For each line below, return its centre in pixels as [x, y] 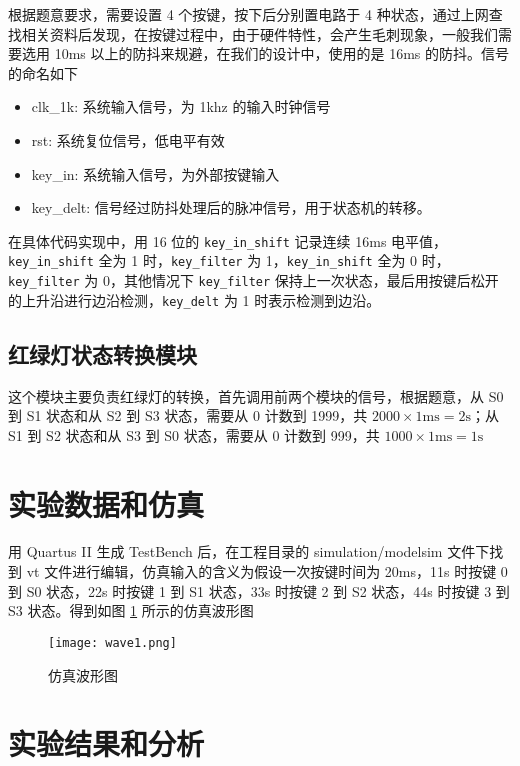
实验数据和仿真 [106, 503]
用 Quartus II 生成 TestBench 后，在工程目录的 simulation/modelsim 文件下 [249, 551]
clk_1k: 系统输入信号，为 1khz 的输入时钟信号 [181, 106]
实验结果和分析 [106, 743]
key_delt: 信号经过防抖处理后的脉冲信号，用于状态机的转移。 [231, 207]
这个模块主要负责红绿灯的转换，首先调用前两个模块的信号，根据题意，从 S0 [256, 395]
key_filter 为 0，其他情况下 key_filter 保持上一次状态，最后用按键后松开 [253, 280]
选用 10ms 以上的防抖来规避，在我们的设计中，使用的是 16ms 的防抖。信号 [265, 53]
